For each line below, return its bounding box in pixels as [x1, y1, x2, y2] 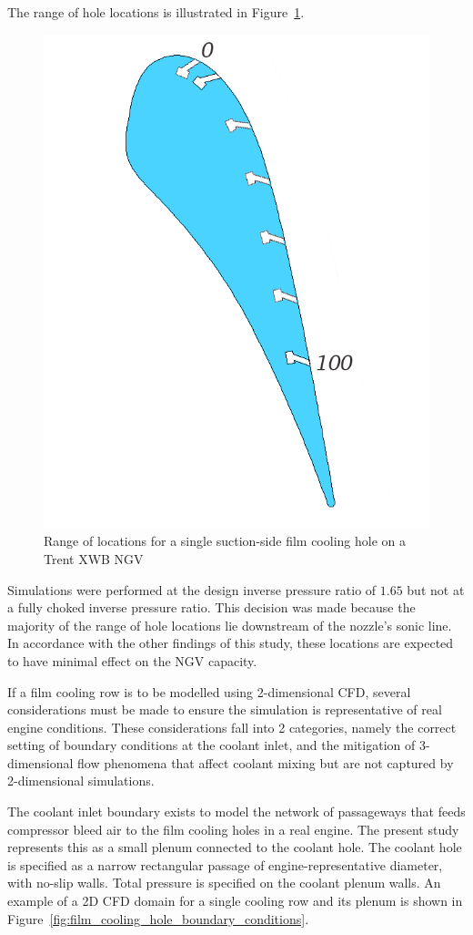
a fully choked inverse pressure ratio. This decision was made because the [7, 598, 416, 617]
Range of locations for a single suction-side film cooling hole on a [44, 531, 406, 550]
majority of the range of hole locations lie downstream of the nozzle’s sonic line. [7, 615, 452, 634]
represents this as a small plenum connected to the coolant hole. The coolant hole [7, 837, 462, 857]
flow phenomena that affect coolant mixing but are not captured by [77, 753, 454, 772]
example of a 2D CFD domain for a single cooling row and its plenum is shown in [7, 891, 463, 910]
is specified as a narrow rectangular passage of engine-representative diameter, [7, 855, 443, 874]
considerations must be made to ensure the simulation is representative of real [7, 700, 442, 719]
